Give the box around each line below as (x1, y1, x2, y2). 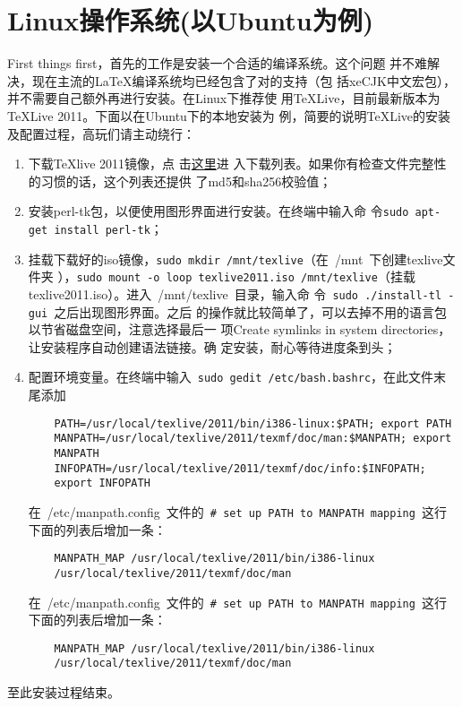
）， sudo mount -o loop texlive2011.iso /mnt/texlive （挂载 (57, 267, 415, 286)
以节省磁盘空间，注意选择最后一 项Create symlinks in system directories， (28, 320, 451, 339)
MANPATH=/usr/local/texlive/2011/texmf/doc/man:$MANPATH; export (54, 432, 452, 445)
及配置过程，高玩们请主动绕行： (7, 124, 195, 142)
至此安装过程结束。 (7, 683, 120, 702)
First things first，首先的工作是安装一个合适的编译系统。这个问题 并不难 (7, 54, 428, 73)
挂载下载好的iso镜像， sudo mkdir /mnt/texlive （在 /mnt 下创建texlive (28, 249, 443, 268)
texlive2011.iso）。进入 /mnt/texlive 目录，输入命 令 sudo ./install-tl (28, 284, 442, 303)
